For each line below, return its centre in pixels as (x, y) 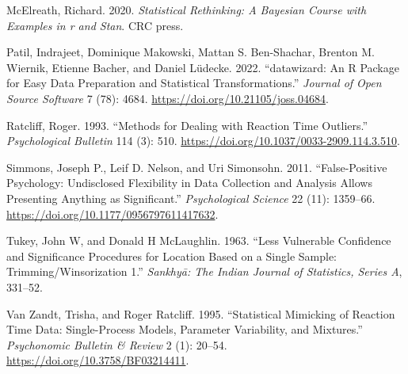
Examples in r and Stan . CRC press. (95, 25)
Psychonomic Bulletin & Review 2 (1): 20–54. (117, 344)
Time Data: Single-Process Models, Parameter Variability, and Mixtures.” (185, 329)
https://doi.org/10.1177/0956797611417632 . (112, 214)
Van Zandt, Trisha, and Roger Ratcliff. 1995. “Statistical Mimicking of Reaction (201, 313)
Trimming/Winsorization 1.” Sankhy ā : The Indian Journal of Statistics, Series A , (204, 271)
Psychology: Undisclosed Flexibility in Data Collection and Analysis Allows (189, 183)
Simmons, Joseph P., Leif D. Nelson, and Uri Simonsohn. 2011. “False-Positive (197, 167)
